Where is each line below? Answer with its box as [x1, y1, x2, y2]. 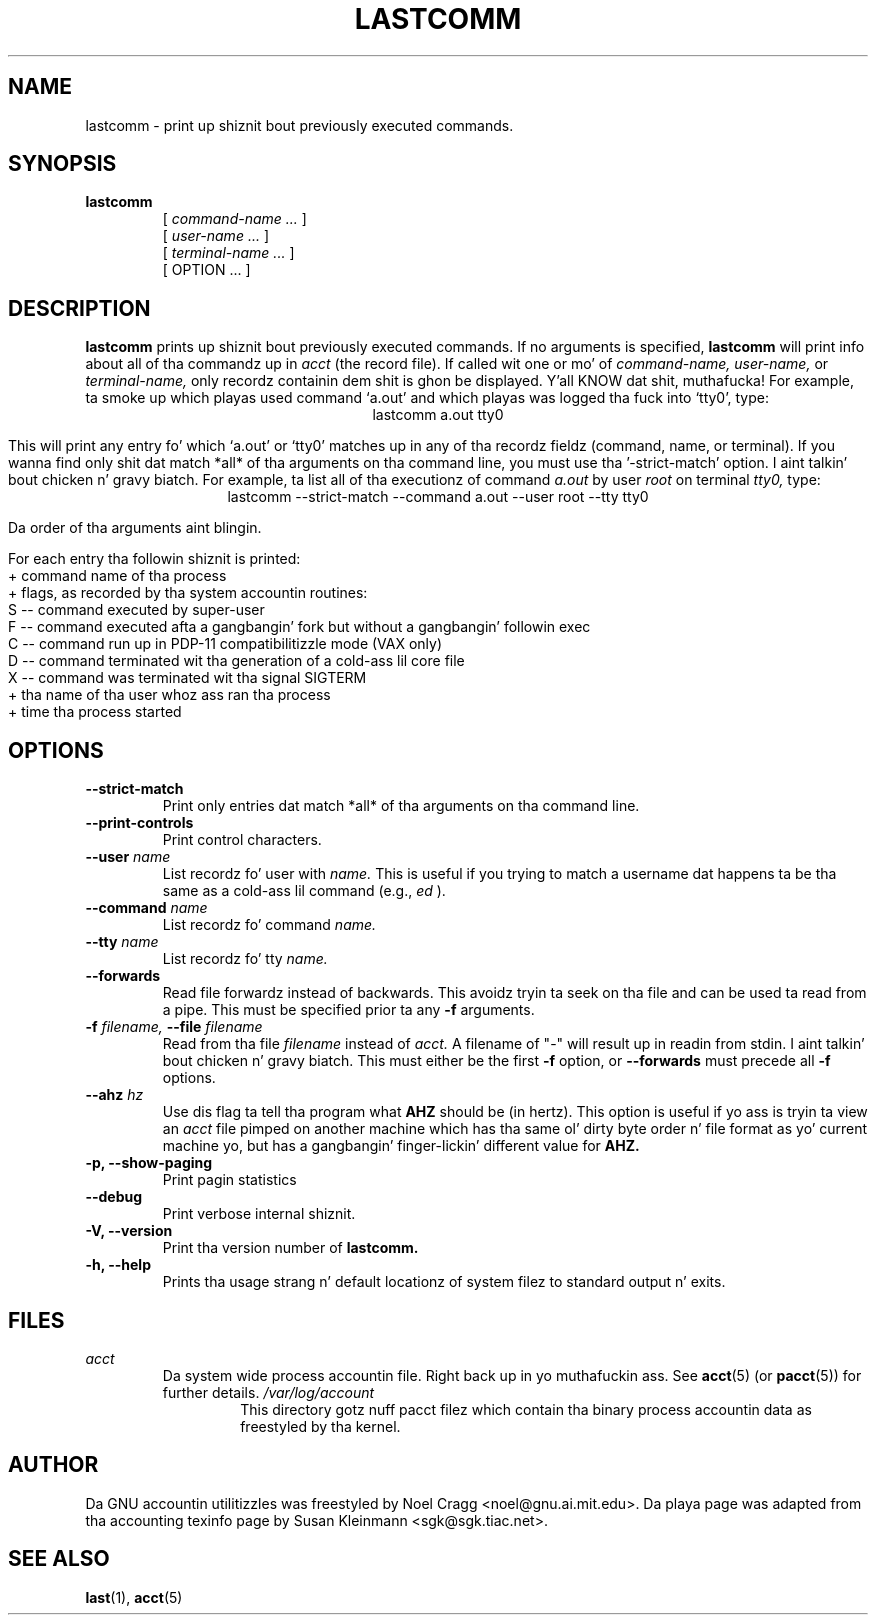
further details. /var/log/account [162, 1383, 375, 1401]
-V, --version [85, 1222, 173, 1240]
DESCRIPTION [8, 295, 151, 321]
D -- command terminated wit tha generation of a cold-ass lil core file [8, 652, 465, 670]
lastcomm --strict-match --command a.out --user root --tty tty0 [227, 488, 649, 506]
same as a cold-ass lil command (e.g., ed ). [162, 882, 446, 900]
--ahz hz [85, 1086, 144, 1104]
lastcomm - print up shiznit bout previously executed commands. [85, 116, 514, 134]
